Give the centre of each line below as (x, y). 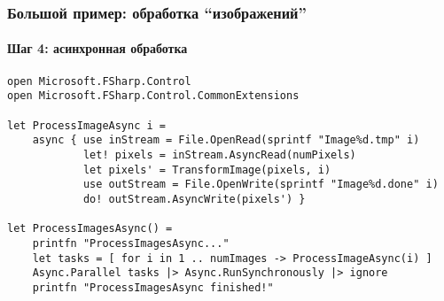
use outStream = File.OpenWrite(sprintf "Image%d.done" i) (261, 185)
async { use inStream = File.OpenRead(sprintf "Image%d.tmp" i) (226, 140)
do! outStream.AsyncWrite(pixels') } (194, 199)
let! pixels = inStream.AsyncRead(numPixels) (219, 154)
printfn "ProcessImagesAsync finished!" (153, 287)
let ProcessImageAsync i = (86, 125)
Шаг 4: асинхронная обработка (97, 48)
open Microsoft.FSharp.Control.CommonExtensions (153, 96)
